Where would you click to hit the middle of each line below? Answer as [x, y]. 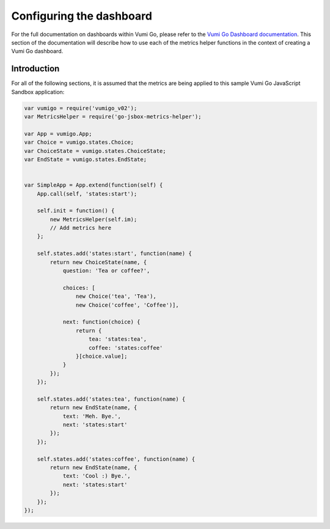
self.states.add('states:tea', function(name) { [111, 399]
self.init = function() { [76, 211]
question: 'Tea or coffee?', [106, 271]
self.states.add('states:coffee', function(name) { [116, 459]
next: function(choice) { [101, 322]
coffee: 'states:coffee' [126, 348]
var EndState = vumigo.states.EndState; [85, 159]
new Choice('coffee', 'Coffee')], [127, 305]
